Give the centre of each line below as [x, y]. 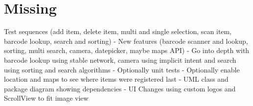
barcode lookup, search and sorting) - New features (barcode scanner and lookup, [126, 41]
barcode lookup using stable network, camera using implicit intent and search [120, 60]
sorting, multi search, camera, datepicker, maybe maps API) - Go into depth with [127, 50]
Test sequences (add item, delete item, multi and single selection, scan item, [118, 31]
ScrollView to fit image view [46, 98]
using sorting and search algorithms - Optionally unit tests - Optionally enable [122, 69]
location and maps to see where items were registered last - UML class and [116, 79]
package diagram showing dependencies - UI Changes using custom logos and [120, 88]
